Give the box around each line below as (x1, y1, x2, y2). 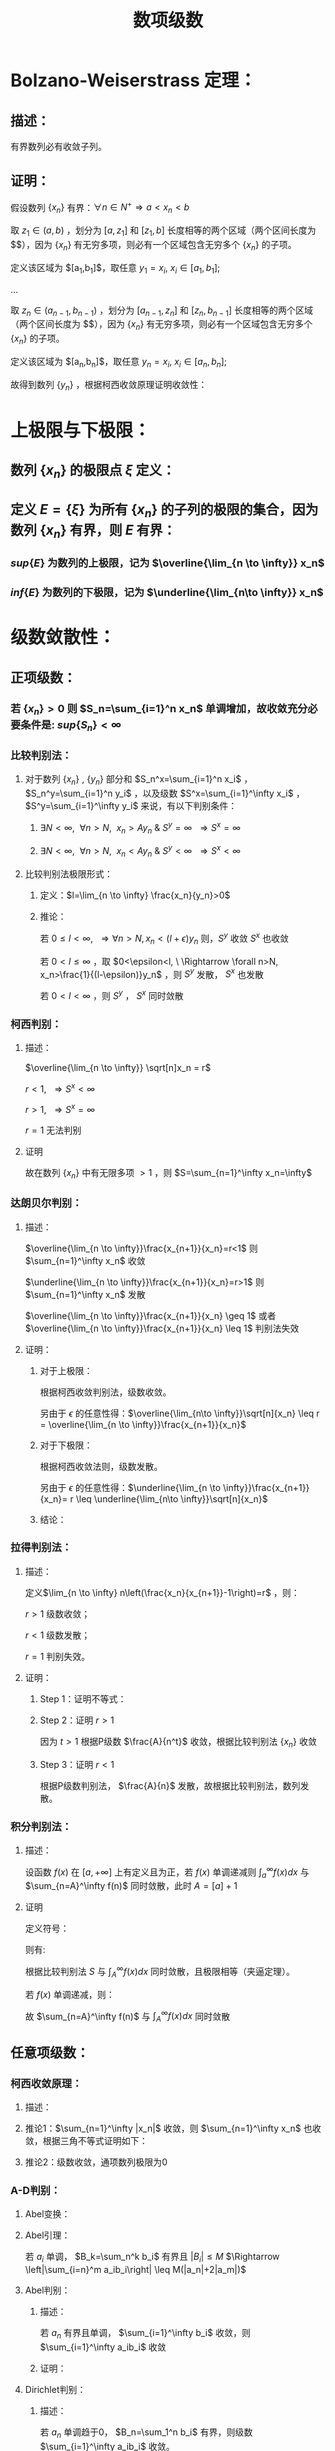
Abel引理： (24, 2229, 71, 2241)
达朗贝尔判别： (10, 1196, 83, 1210)
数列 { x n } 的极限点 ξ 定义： (10, 462, 176, 481)
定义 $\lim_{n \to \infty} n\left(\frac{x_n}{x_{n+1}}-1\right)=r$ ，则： (24, 1586, 300, 1598)
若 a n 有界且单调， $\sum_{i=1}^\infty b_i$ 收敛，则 (39, 2327, 252, 2341)
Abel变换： (24, 2208, 71, 2220)
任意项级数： (10, 2044, 90, 2061)
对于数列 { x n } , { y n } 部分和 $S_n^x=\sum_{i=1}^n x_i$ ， (24, 773, 253, 788)
